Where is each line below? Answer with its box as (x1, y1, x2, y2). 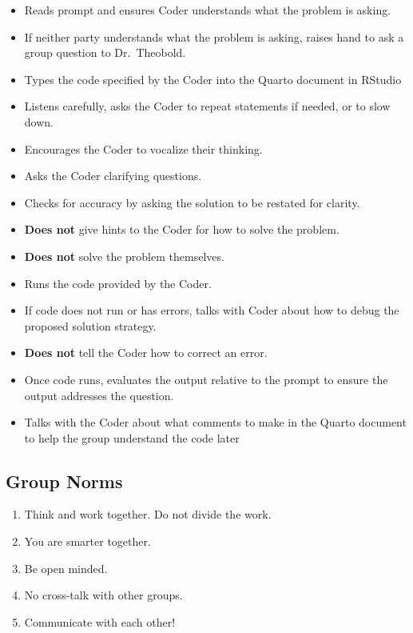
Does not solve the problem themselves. (24, 247, 224, 264)
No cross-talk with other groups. (24, 587, 183, 603)
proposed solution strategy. (24, 317, 157, 334)
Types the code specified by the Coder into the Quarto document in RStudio (24, 70, 402, 87)
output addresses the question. (24, 387, 174, 403)
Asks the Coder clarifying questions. (24, 167, 202, 184)
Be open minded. (24, 559, 108, 576)
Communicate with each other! (24, 613, 176, 630)
